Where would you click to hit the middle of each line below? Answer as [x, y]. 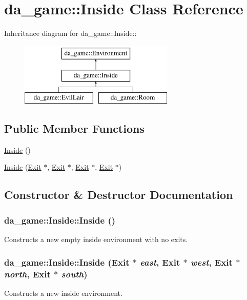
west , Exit [212, 262]
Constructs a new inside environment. [63, 293]
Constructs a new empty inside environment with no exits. [96, 239]
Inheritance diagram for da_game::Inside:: [70, 33]
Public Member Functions [74, 128]
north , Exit [27, 274]
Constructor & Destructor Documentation [119, 195]
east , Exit [160, 262]
